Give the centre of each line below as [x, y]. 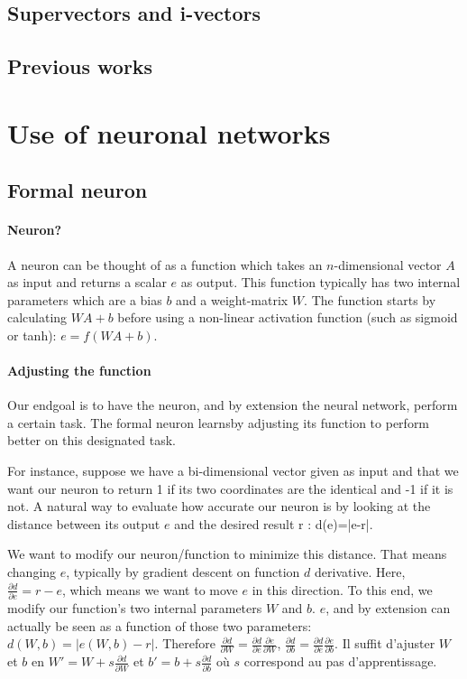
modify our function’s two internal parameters [135, 607]
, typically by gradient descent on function [183, 572]
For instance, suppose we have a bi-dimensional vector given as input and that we [233, 471]
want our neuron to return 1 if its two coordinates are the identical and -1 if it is [230, 488]
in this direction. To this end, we [342, 589]
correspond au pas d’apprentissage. [340, 661]
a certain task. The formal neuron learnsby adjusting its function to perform [219, 422]
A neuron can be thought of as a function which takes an [165, 264]
